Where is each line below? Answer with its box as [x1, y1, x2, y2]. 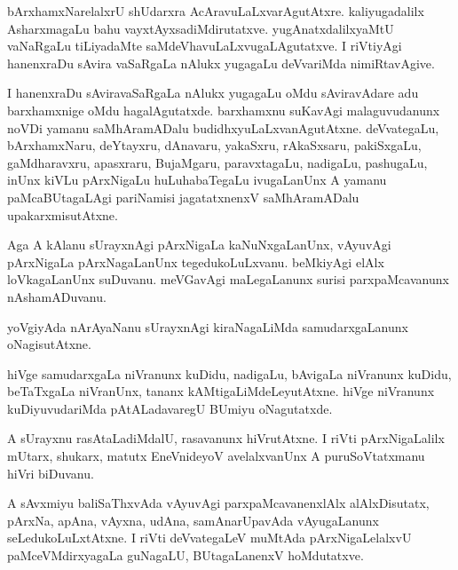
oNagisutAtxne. [7, 335, 91, 353]
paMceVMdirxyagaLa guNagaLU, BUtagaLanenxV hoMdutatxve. [7, 546, 364, 565]
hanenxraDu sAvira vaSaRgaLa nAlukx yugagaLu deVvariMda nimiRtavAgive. [7, 53, 435, 72]
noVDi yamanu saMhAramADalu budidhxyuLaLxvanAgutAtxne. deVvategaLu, [7, 118, 439, 137]
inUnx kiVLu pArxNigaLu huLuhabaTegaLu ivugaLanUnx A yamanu [7, 170, 387, 189]
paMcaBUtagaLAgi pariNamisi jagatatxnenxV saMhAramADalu [7, 187, 359, 206]
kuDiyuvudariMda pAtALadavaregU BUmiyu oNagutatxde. [7, 399, 333, 417]
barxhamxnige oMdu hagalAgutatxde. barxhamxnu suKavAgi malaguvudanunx [7, 100, 440, 119]
